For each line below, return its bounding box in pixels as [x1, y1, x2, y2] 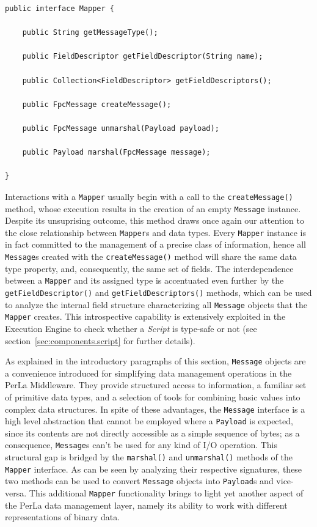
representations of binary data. [5, 510, 120, 523]
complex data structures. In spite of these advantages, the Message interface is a [5, 402, 305, 415]
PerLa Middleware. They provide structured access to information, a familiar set [5, 378, 307, 391]
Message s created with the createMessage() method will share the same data [5, 250, 297, 263]
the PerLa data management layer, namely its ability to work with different [5, 498, 288, 511]
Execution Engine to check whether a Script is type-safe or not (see [5, 322, 257, 334]
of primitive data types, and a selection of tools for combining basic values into [5, 390, 301, 403]
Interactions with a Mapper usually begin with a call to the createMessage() [5, 190, 293, 202]
